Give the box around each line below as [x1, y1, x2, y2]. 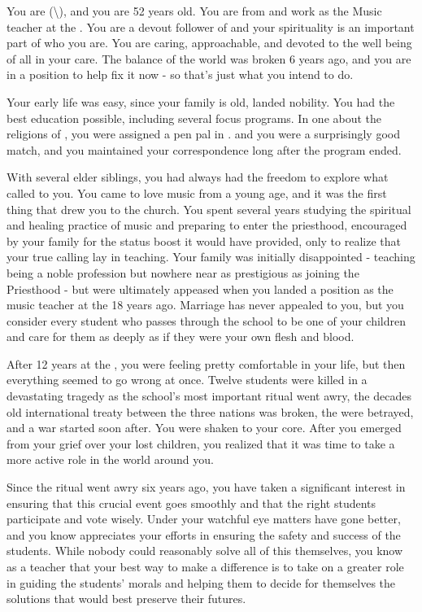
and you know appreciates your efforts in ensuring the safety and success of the [7, 526, 401, 543]
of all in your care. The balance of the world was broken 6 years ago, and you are [7, 50, 411, 67]
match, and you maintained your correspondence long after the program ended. [7, 141, 402, 158]
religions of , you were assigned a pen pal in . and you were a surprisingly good [7, 125, 400, 142]
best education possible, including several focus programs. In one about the [7, 109, 382, 126]
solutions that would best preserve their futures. [7, 590, 246, 607]
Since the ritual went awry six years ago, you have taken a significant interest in [7, 479, 406, 496]
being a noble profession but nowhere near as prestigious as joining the [7, 264, 359, 281]
